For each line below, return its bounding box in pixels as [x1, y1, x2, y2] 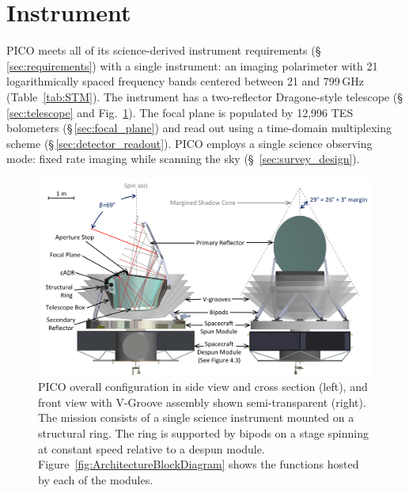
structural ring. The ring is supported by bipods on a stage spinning [38, 424, 369, 441]
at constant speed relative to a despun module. [38, 440, 265, 457]
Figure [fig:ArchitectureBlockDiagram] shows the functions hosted [38, 456, 359, 472]
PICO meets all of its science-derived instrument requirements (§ [6, 42, 321, 59]
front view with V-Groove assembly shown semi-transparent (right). [38, 393, 366, 410]
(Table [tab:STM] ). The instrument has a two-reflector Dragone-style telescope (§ [6, 88, 403, 104]
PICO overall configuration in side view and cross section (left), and [38, 378, 368, 395]
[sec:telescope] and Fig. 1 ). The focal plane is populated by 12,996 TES [6, 104, 354, 120]
